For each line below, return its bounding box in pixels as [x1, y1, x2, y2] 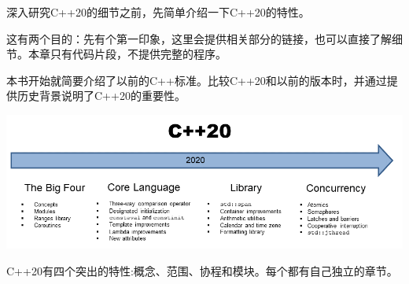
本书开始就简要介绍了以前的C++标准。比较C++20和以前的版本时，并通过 [6, 72, 387, 88]
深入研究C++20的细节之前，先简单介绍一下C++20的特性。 [6, 4, 310, 20]
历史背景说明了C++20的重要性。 [17, 87, 186, 104]
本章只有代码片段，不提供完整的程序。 [28, 46, 227, 62]
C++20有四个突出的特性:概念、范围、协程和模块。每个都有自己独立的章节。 [6, 262, 398, 278]
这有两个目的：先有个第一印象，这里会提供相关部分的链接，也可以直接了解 [6, 30, 392, 46]
